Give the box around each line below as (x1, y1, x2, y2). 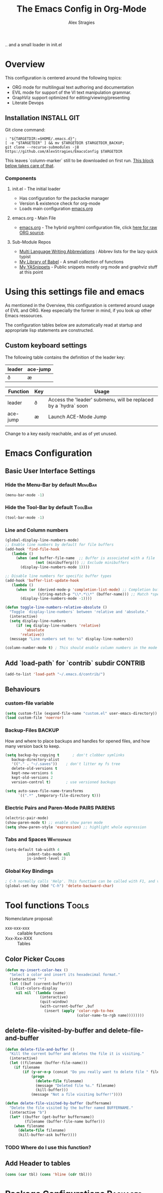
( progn (31, 1074, 45, 1079)
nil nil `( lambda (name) (16, 990, 66, 995)
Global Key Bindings (5, 868, 54, 874)
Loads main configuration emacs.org (19, 205, 93, 211)
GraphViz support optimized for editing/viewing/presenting (12, 94, 130, 100)
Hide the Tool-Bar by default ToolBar (5, 504, 93, 511)
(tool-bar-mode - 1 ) (5, 515, 45, 520)
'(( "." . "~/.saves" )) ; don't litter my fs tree (11, 761, 120, 767)
